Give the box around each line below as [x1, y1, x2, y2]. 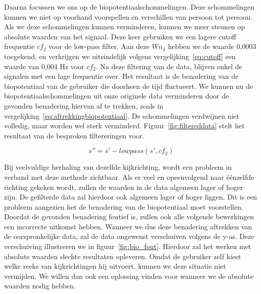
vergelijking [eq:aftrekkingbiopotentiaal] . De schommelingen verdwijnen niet [4, 110, 239, 121]
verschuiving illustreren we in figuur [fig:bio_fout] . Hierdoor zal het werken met [4, 241, 251, 252]
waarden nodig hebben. [4, 280, 76, 291]
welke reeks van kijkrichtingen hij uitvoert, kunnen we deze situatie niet [4, 261, 226, 271]
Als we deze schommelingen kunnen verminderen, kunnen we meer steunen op [4, 21, 245, 32]
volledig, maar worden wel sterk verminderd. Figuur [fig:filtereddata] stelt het [4, 120, 245, 131]
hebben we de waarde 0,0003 [168, 41, 256, 52]
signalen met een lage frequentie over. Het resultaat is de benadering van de [4, 71, 239, 81]
